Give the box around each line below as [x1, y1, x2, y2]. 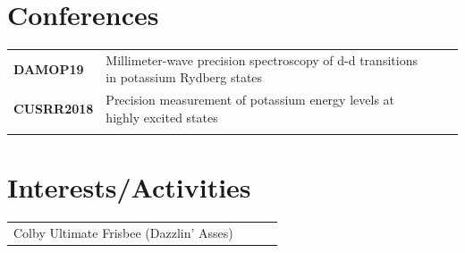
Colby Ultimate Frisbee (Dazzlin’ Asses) [13, 223, 233, 242]
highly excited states [106, 107, 218, 126]
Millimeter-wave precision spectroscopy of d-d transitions [106, 50, 418, 69]
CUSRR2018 [13, 99, 94, 118]
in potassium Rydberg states [106, 68, 263, 87]
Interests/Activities [7, 169, 251, 206]
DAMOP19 [13, 59, 84, 78]
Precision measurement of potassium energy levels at [106, 90, 395, 109]
